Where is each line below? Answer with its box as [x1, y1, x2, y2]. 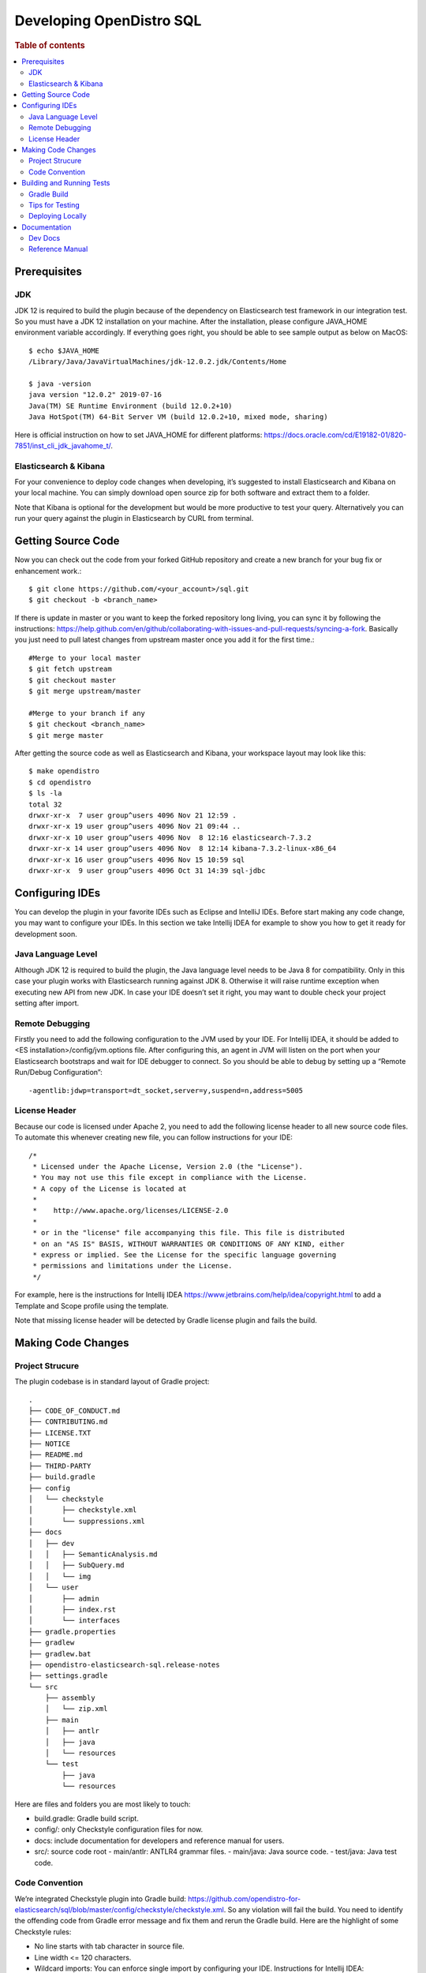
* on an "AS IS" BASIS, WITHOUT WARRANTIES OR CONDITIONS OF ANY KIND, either [32, 1239, 345, 1249]
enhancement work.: [14, 566, 82, 575]
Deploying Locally [28, 212, 87, 221]
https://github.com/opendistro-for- [188, 1894, 301, 1904]
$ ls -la [28, 789, 62, 798]
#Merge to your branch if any [28, 709, 146, 717]
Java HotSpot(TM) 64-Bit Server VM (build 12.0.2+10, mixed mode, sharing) [28, 413, 328, 421]
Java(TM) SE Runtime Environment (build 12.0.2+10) [28, 401, 233, 410]
